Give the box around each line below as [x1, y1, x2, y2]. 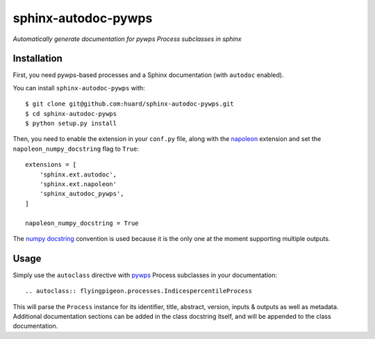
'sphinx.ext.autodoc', [39, 170, 117, 179]
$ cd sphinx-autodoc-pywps [25, 110, 117, 117]
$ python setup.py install [25, 119, 117, 128]
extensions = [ [25, 160, 77, 169]
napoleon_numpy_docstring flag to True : [12, 144, 139, 153]
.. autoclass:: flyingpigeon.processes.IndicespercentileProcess [25, 287, 253, 295]
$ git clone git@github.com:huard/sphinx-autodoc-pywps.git [25, 100, 234, 108]
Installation [12, 53, 62, 65]
